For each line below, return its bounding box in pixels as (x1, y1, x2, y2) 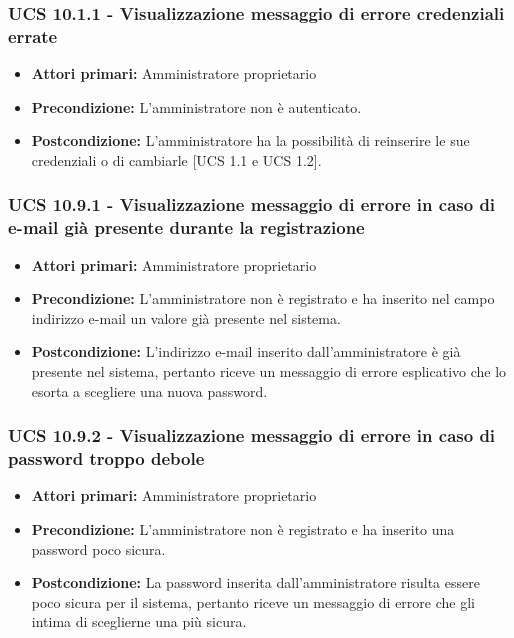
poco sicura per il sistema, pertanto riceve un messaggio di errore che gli (31, 591, 475, 612)
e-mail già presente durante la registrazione (8, 215, 365, 240)
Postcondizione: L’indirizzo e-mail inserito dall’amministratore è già (31, 341, 461, 362)
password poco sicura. (31, 538, 166, 559)
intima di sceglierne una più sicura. (31, 611, 247, 632)
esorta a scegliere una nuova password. (31, 380, 268, 401)
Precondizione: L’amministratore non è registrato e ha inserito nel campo (31, 288, 495, 309)
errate (8, 23, 58, 48)
